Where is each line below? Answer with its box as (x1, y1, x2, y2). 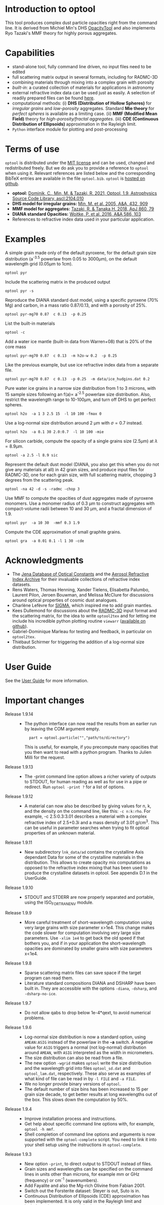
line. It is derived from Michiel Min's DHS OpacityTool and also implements (5, 25, 156, 30)
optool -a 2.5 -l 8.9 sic (5, 453, 58, 458)
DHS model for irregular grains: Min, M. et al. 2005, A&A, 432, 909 (12, 201, 148, 206)
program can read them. (24, 975, 73, 981)
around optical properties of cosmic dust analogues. (12, 597, 118, 603)
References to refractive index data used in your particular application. (12, 216, 155, 222)
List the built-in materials (5, 320, 55, 326)
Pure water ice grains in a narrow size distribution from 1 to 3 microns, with (5, 385, 156, 391)
